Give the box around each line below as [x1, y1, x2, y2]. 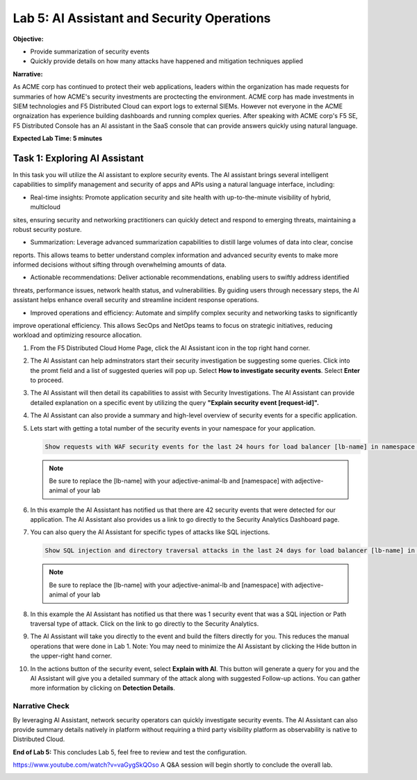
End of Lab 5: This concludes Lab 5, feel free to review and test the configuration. [13, 747, 247, 756]
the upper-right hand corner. [30, 652, 113, 660]
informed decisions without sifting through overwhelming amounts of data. [13, 260, 227, 269]
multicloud [30, 203, 60, 211]
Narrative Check [13, 702, 69, 711]
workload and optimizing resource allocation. [13, 331, 142, 340]
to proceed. [30, 376, 64, 384]
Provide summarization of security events [30, 47, 149, 56]
